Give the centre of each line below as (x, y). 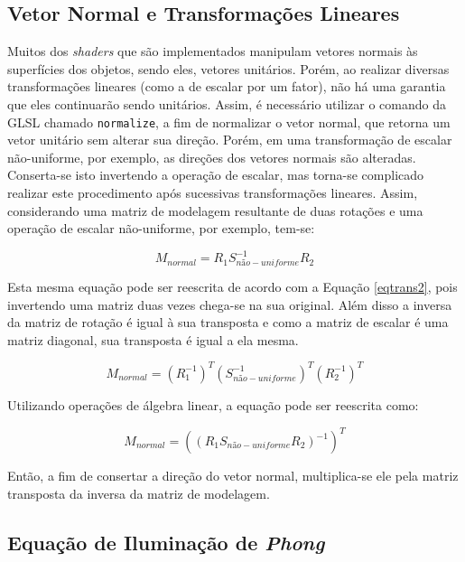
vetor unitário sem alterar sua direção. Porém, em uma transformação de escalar (230, 140)
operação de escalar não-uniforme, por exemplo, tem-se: (161, 228)
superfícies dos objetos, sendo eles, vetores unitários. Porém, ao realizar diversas (228, 68)
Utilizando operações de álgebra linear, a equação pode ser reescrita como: (213, 404)
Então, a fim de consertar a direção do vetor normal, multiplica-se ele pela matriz (233, 475)
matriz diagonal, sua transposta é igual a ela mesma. (153, 339)
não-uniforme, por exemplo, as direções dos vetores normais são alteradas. (212, 157)
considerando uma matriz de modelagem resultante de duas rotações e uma (215, 210)
